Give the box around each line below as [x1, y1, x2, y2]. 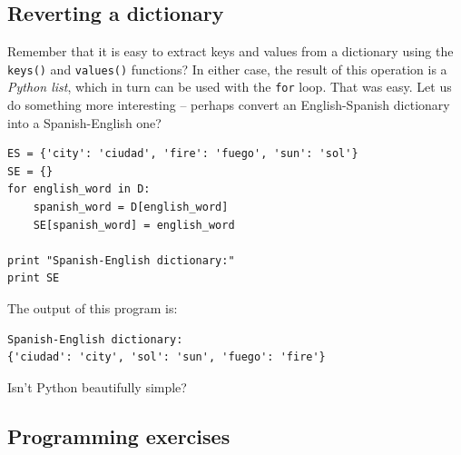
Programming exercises [7, 421, 230, 450]
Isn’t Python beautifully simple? [7, 377, 187, 396]
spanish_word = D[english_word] [33, 201, 229, 214]
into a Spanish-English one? [7, 113, 162, 132]
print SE [7, 272, 60, 285]
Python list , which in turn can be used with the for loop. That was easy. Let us [7, 77, 452, 96]
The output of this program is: [7, 299, 178, 318]
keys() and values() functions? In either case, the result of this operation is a [7, 59, 447, 78]
